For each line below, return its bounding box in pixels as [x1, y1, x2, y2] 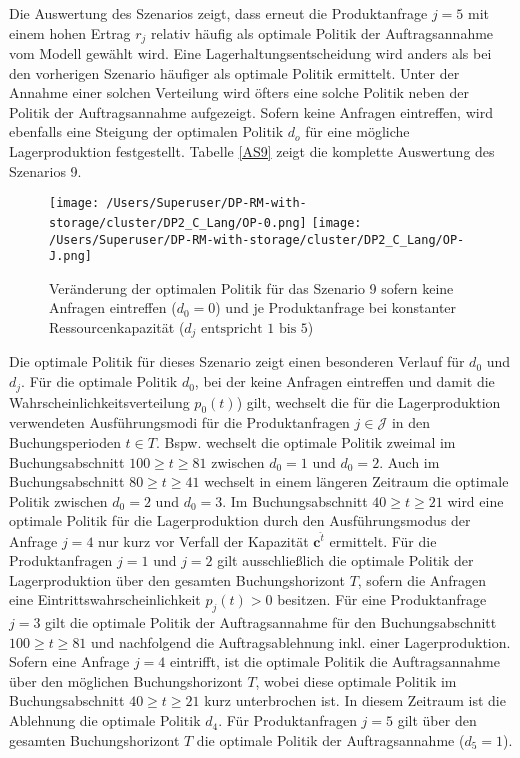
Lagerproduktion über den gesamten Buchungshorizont [9, 569, 345, 590]
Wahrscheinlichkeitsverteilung [9, 391, 190, 412]
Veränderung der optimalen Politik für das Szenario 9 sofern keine [49, 277, 454, 298]
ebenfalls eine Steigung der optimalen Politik [9, 121, 284, 142]
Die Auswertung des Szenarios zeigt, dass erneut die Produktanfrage [9, 3, 428, 23]
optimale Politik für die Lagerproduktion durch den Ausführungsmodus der [9, 510, 471, 531]
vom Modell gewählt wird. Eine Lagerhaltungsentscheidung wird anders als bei [9, 43, 492, 64]
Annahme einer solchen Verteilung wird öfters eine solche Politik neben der [9, 82, 469, 103]
